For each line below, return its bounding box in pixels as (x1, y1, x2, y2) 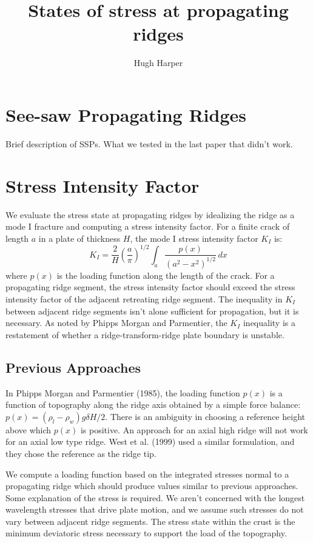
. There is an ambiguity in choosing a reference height (105, 410, 305, 422)
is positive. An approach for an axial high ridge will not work (80, 423, 308, 436)
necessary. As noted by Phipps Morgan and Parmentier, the (5, 316, 227, 329)
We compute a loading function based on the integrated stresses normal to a (5, 467, 289, 480)
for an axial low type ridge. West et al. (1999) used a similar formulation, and (5, 435, 295, 448)
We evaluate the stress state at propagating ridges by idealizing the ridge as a (5, 208, 295, 221)
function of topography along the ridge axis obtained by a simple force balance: (5, 398, 301, 411)
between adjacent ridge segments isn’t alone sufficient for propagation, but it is (5, 304, 299, 317)
